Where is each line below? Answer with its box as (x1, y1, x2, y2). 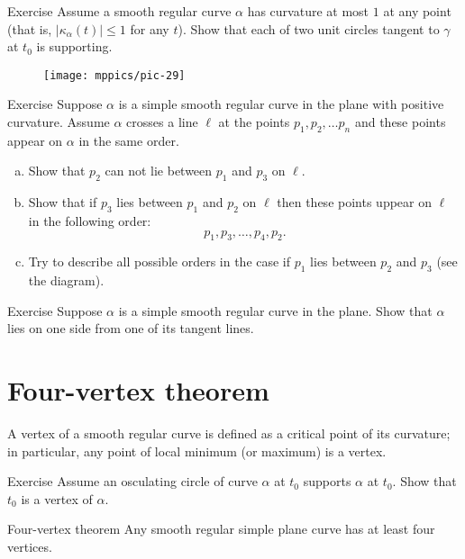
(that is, (7, 19, 52, 38)
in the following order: (28, 212, 151, 230)
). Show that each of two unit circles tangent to (178, 19, 440, 38)
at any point (383, 2, 451, 20)
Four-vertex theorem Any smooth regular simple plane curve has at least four (7, 519, 435, 538)
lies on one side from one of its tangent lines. (7, 319, 254, 338)
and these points (354, 113, 446, 131)
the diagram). (28, 271, 105, 290)
